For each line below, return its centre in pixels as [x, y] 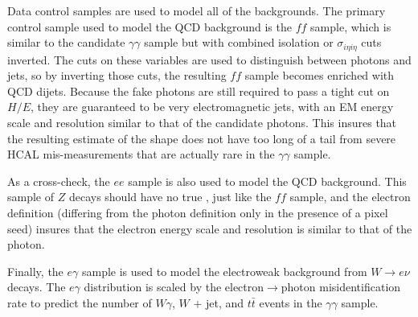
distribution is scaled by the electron [174, 287]
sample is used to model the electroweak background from [224, 271]
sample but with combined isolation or [239, 42]
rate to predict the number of [80, 302]
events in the [291, 302]
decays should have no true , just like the [170, 197]
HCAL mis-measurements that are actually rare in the [141, 154]
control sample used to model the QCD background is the [150, 26]
